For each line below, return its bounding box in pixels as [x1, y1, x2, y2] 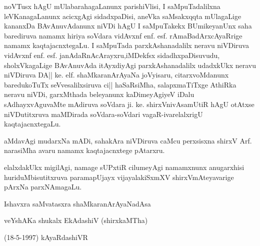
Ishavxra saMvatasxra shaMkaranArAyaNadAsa [4, 198, 151, 208]
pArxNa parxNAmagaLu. [4, 181, 82, 192]
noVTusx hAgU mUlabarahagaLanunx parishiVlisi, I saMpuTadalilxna [4, 1, 220, 11]
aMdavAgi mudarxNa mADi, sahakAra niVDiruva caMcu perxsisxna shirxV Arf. [4, 135, 252, 145]
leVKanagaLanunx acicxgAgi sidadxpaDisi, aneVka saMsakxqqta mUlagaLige [4, 10, 241, 21]
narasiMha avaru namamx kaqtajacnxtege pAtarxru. [4, 145, 165, 155]
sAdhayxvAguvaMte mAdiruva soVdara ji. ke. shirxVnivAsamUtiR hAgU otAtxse [4, 98, 254, 109]
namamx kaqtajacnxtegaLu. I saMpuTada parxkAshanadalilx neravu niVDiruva [4, 40, 249, 50]
